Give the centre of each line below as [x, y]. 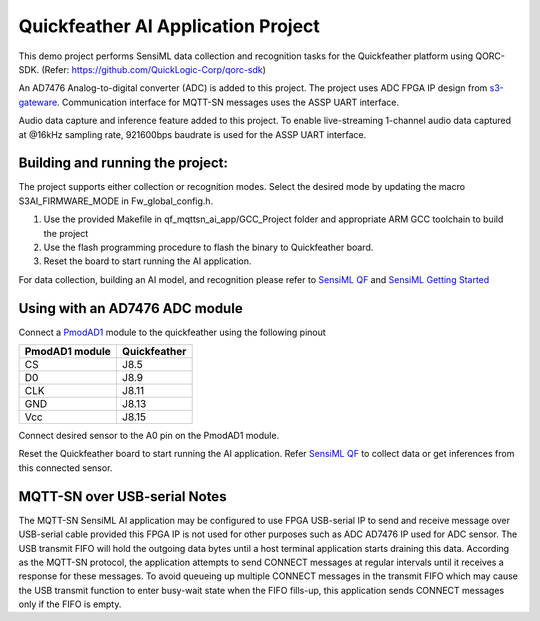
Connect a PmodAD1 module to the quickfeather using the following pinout [172, 332]
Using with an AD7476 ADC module [131, 308]
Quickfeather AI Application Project [169, 26]
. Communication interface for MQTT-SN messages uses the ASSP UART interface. [228, 102]
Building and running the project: [123, 163]
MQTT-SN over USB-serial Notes [122, 496]
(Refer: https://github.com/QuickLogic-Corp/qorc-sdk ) [154, 69]
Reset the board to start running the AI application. [147, 261]
